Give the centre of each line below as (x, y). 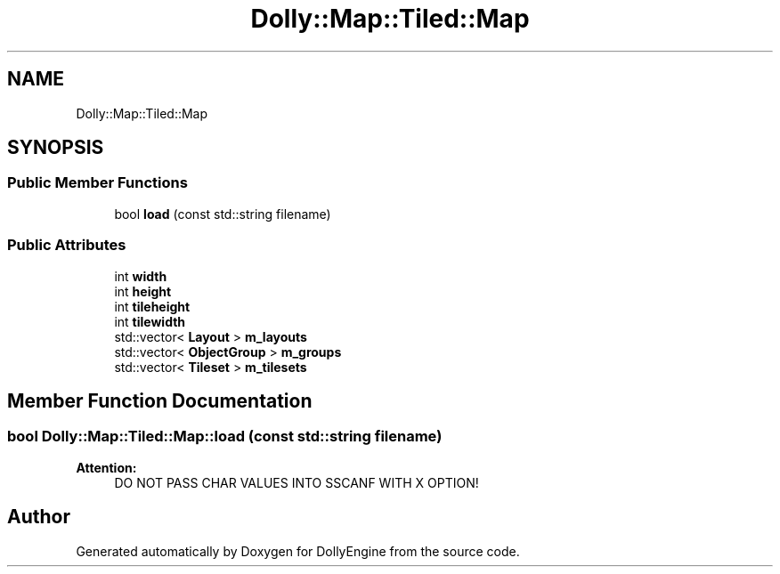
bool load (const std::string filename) (223, 214)
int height (143, 291)
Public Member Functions (97, 183)
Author (39, 517)
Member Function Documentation (160, 400)
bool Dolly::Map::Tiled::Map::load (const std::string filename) (225, 437)
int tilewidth (150, 321)
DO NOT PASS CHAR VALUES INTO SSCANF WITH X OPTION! (297, 482)
